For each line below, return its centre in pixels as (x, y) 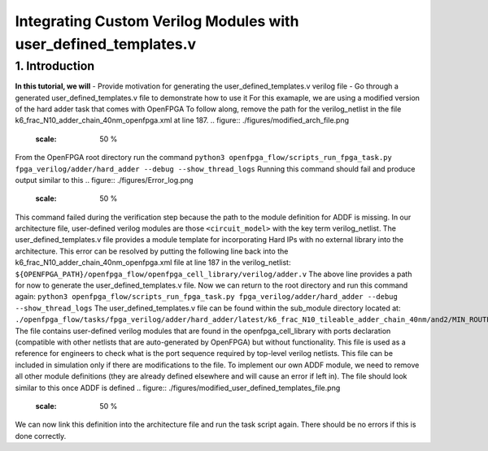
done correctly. (41, 436)
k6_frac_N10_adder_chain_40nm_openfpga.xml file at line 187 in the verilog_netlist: (153, 262)
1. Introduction (55, 66)
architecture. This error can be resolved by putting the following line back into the (152, 251)
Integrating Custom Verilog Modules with (157, 21)
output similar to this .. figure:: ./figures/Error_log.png (104, 180)
